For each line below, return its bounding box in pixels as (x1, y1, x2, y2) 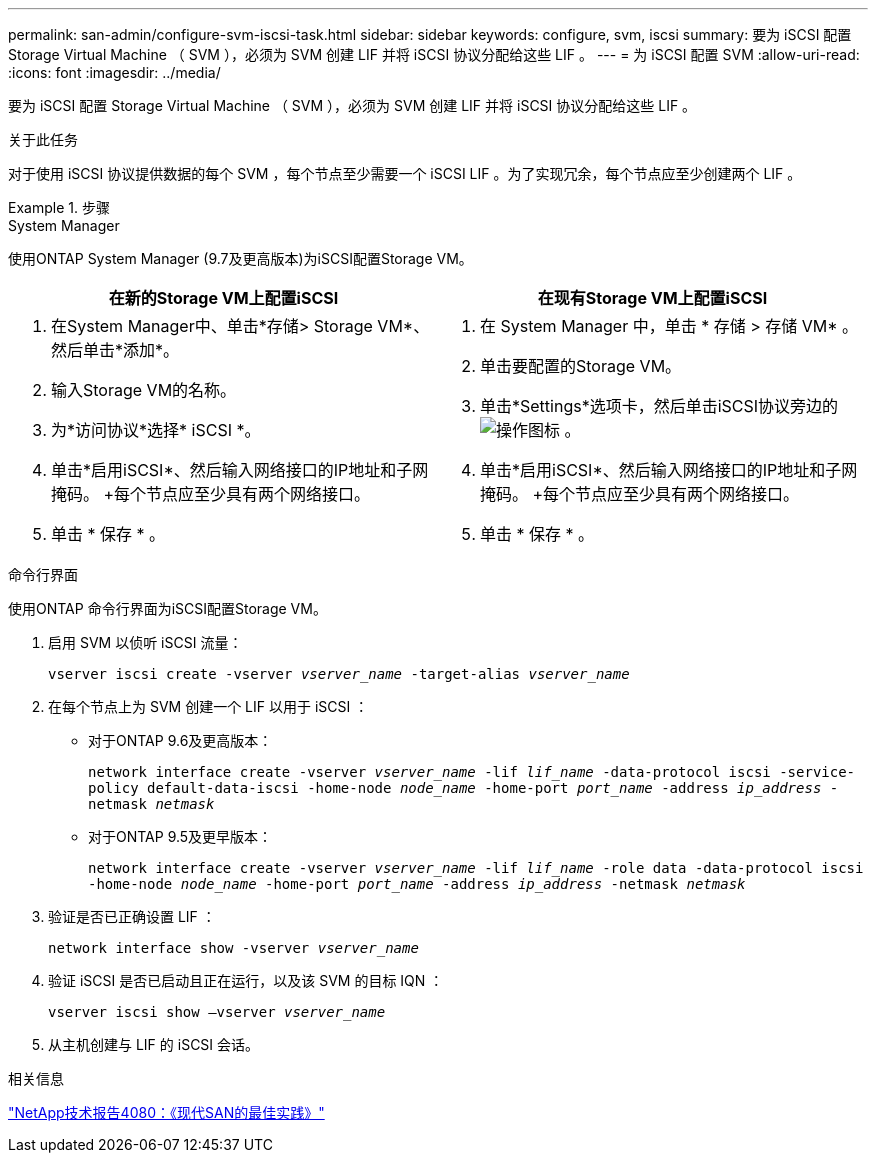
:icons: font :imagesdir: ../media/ (8, 64, 221, 81)
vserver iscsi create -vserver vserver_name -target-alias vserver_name (48, 666, 630, 682)
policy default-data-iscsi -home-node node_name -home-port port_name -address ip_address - (88, 780, 839, 796)
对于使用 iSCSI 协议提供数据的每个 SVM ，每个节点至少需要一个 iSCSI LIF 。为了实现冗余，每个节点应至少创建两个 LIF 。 (8, 165, 802, 182)
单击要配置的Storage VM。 (480, 356, 682, 376)
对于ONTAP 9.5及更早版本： (88, 828, 273, 845)
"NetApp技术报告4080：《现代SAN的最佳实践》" (8, 1104, 325, 1121)
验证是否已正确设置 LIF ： (48, 908, 216, 925)
